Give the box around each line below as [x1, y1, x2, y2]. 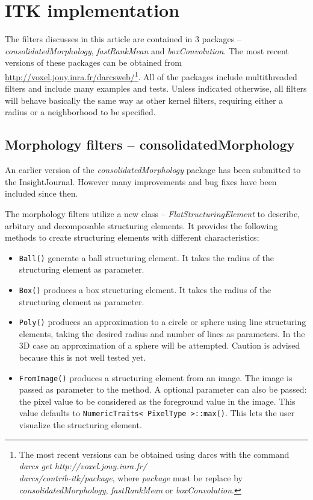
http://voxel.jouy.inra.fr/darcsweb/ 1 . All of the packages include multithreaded [5, 68, 297, 83]
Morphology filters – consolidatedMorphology [5, 135, 295, 154]
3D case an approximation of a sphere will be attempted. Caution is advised [19, 339, 300, 352]
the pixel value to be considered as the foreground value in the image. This [19, 394, 296, 407]
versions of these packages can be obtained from [5, 56, 182, 69]
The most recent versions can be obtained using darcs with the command [19, 448, 290, 460]
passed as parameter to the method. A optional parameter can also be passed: [19, 383, 307, 396]
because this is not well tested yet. [19, 351, 146, 364]
